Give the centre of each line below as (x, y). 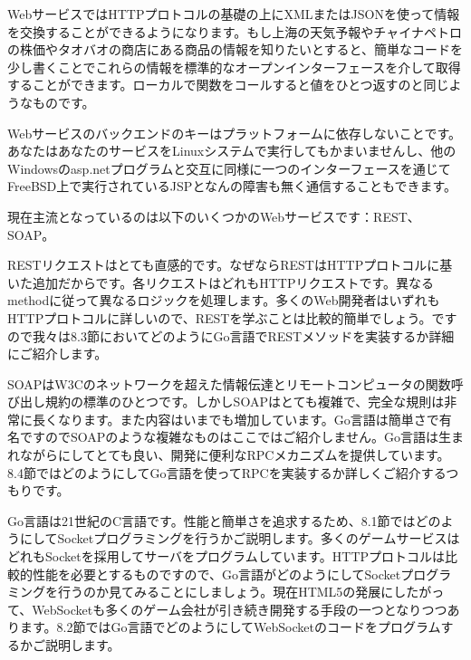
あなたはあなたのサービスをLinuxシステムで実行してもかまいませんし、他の (232, 151)
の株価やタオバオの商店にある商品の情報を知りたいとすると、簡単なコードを (235, 49)
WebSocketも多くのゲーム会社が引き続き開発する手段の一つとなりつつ (240, 609)
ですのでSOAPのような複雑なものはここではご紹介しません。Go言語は (229, 437)
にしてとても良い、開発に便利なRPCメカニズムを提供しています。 (254, 455)
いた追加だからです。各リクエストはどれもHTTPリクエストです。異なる (221, 282)
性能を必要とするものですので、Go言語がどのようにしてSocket (216, 574)
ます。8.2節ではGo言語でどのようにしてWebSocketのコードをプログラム (230, 627)
